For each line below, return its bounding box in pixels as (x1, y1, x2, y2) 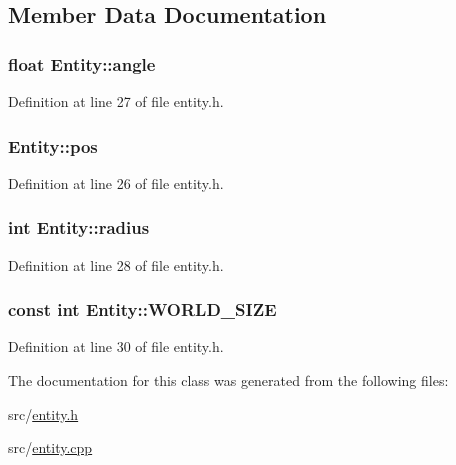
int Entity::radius (8, 215, 150, 240)
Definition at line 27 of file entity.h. (8, 91, 224, 111)
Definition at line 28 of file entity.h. (8, 254, 224, 275)
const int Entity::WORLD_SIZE (8, 297, 277, 322)
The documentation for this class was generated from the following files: (8, 370, 449, 391)
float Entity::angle (8, 51, 156, 76)
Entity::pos (8, 133, 98, 158)
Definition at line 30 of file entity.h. (8, 336, 224, 357)
